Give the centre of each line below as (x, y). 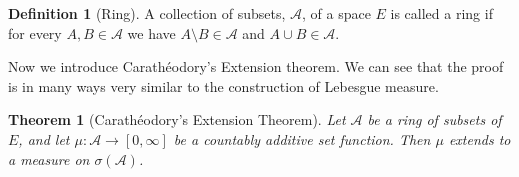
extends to (479, 138)
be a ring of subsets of (434, 119)
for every (35, 32)
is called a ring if (441, 13)
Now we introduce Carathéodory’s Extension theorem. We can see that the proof (256, 66)
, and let (44, 138)
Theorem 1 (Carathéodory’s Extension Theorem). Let (177, 119)
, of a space (336, 13)
